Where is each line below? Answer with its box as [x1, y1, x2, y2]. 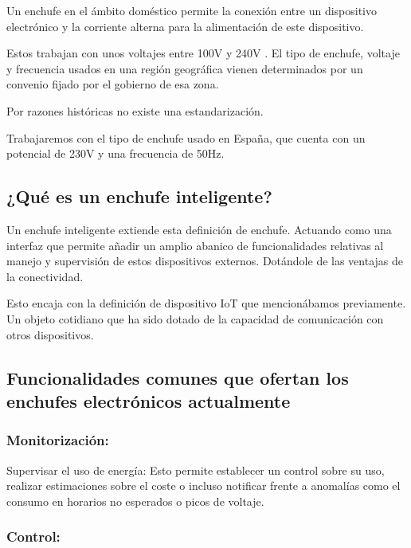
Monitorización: [6, 430, 109, 450]
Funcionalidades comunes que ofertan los [6, 365, 349, 389]
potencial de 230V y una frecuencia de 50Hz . [6, 145, 225, 162]
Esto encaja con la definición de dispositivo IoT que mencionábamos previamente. [6, 295, 406, 311]
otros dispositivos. [6, 326, 94, 342]
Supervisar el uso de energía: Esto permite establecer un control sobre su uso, [6, 461, 385, 478]
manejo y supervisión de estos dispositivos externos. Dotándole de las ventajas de [6, 252, 404, 269]
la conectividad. [6, 268, 84, 284]
